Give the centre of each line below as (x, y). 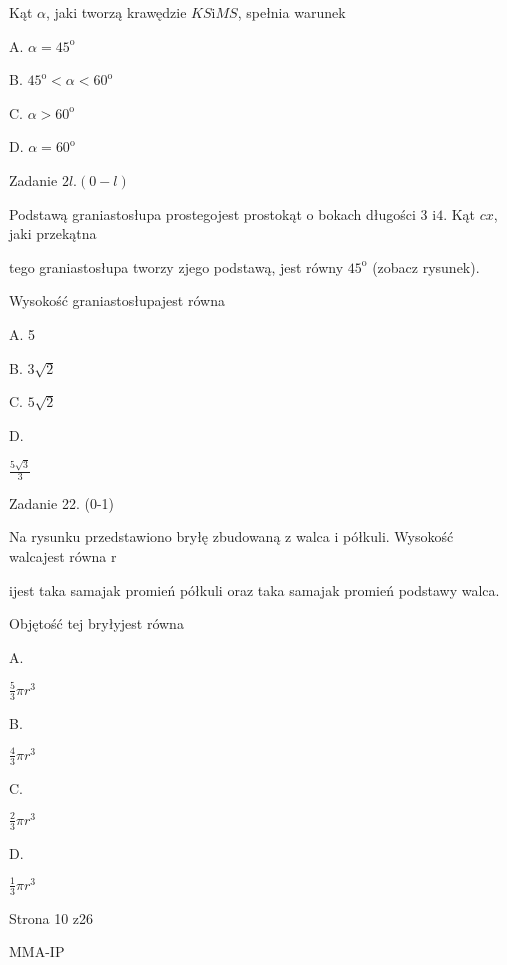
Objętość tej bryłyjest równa (96, 623)
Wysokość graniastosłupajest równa (117, 300)
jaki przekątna (53, 233)
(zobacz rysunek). (426, 266)
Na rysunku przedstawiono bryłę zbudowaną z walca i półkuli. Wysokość (231, 536)
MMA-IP (37, 951)
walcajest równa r (63, 556)
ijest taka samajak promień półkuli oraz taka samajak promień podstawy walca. (254, 589)
